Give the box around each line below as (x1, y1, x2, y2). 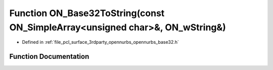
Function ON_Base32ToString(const (9, 8, 165, 19)
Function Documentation (9, 52, 89, 61)
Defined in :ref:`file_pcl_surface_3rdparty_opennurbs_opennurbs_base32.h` (22, 39, 179, 45)
